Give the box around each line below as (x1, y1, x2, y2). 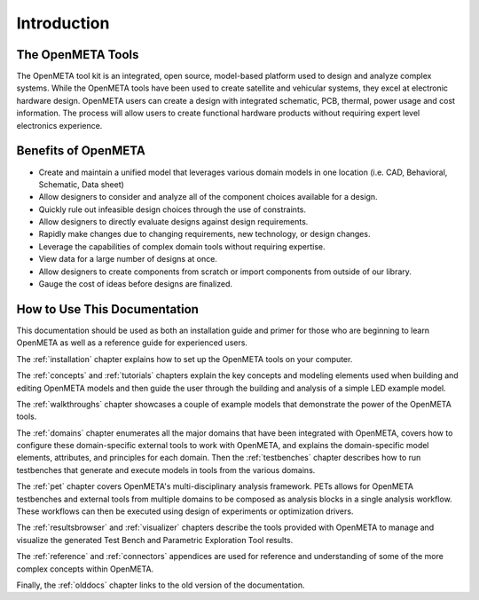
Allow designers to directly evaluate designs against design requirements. (38, 217, 309, 227)
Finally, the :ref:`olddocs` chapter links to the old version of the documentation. (16, 580, 305, 590)
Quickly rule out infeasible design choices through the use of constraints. (38, 204, 306, 215)
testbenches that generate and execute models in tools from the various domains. (16, 464, 316, 475)
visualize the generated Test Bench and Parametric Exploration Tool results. (16, 534, 294, 545)
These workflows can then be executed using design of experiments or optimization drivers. (16, 506, 354, 517)
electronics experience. (16, 120, 103, 130)
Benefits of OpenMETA (16, 143, 145, 159)
